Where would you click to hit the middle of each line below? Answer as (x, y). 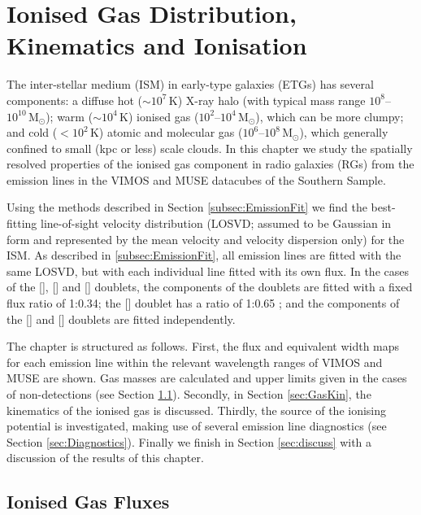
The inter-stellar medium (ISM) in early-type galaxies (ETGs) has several (190, 84)
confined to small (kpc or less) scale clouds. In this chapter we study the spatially (210, 148)
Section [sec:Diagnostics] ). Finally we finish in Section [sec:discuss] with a (189, 441)
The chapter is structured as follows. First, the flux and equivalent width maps (203, 346)
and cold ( (32, 132)
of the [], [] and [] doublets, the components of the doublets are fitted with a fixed (210, 287)
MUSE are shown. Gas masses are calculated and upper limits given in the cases (207, 378)
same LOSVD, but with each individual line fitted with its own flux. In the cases (208, 271)
